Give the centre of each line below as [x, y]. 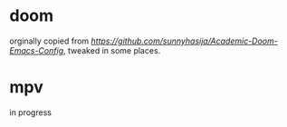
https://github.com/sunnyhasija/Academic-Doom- [184, 41]
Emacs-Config [37, 50]
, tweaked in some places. [112, 50]
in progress [31, 112]
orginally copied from [49, 41]
